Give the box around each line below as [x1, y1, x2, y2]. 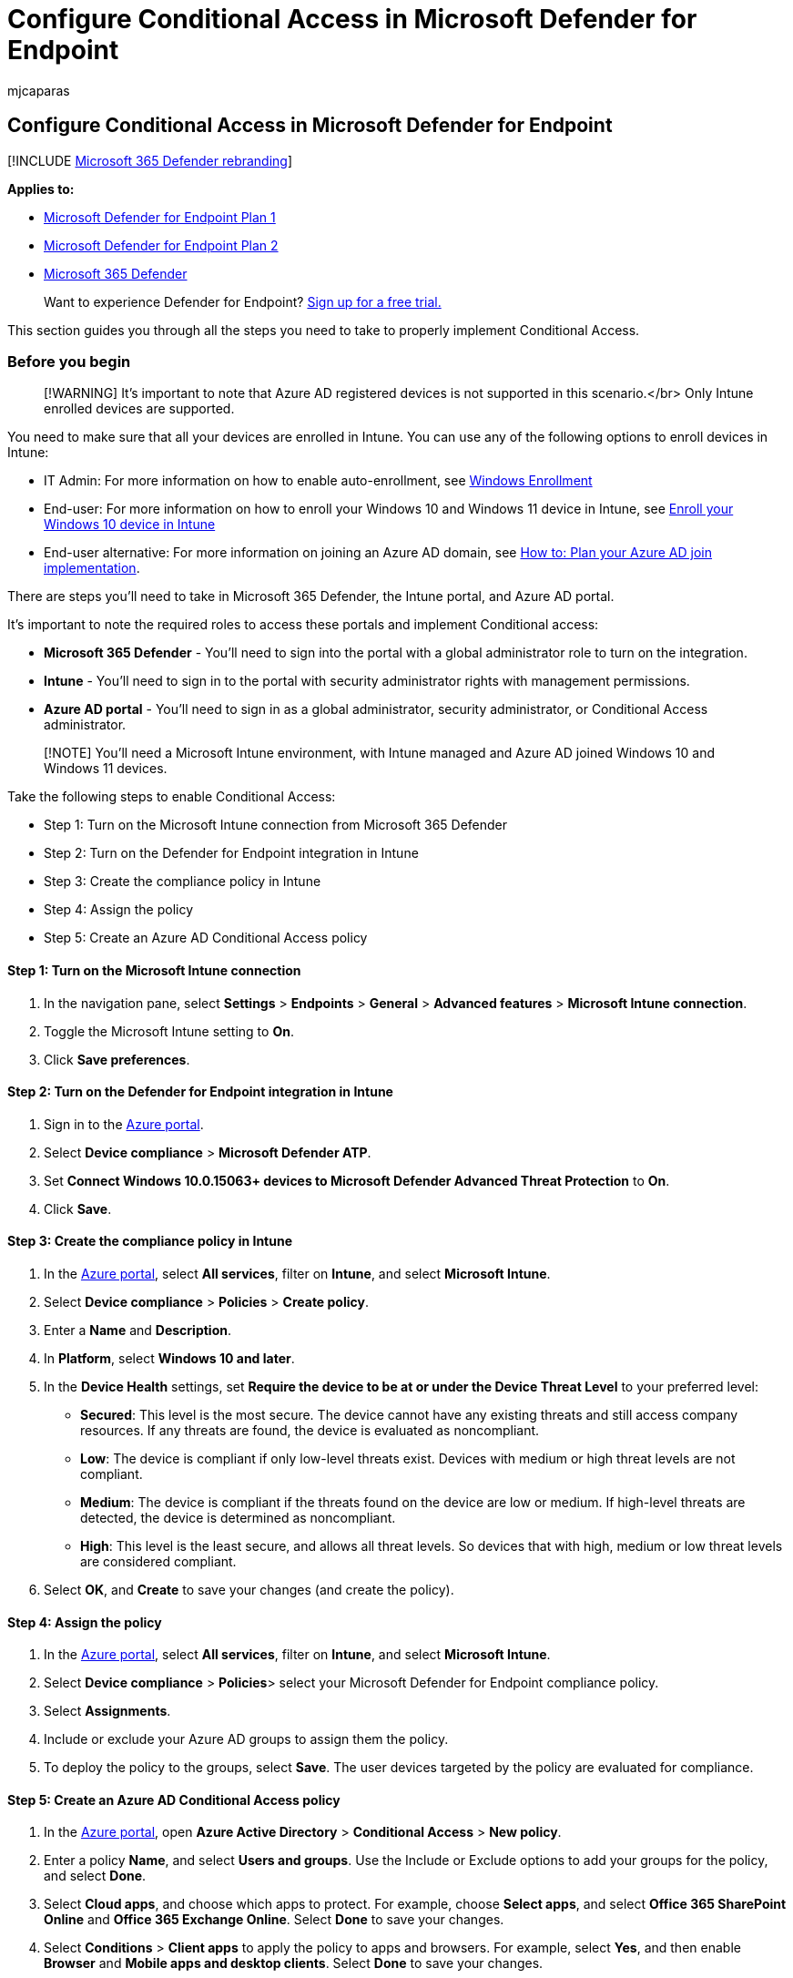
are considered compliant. [80, 1554, 237, 1569]
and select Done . [44, 1868, 147, 1884]
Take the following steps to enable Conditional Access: [7, 789, 336, 805]
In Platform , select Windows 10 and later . [44, 1351, 295, 1366]
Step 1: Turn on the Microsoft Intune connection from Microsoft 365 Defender [44, 817, 508, 833]
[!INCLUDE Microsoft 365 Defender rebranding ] [7, 152, 293, 168]
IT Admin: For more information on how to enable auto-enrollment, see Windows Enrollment [44, 473, 593, 489]
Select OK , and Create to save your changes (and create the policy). [44, 1582, 454, 1597]
